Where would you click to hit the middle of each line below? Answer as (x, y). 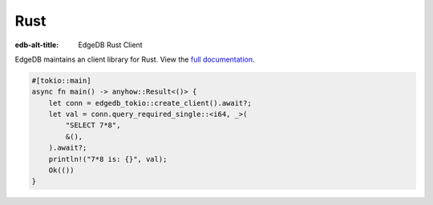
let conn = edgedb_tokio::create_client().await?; (150, 103)
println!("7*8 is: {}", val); (108, 159)
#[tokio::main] (61, 80)
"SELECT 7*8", (93, 125)
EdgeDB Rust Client (111, 45)
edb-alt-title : (37, 45)
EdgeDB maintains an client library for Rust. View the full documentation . (135, 59)
